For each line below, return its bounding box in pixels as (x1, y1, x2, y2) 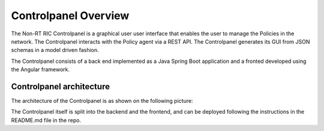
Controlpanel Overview (11, 9, 130, 22)
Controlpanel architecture (11, 81, 110, 92)
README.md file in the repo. (11, 117, 81, 124)
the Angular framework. (11, 66, 70, 73)
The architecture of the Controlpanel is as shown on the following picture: (11, 98, 193, 105)
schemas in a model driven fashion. (11, 47, 99, 54)
